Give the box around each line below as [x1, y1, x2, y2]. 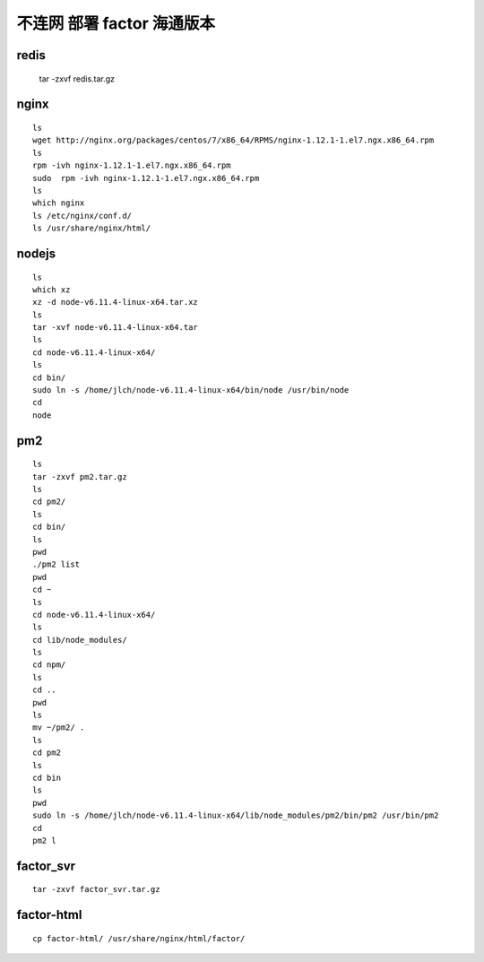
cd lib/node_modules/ [32, 635, 127, 645]
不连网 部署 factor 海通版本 [16, 13, 215, 33]
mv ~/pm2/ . [32, 723, 85, 732]
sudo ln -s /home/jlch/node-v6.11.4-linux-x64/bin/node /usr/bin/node [32, 386, 350, 395]
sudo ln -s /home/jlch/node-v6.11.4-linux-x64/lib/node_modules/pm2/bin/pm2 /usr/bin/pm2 [32, 810, 439, 820]
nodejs [16, 246, 56, 261]
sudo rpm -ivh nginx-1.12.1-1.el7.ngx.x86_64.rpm [32, 173, 260, 183]
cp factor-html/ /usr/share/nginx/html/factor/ [32, 933, 246, 943]
